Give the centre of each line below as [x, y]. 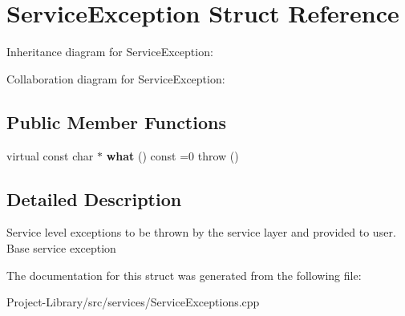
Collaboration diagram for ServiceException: [116, 78]
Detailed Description [94, 199]
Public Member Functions [116, 122]
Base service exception [61, 247]
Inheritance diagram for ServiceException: [110, 52]
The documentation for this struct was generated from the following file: [184, 275]
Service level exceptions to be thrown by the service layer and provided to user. [201, 232]
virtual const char [50, 155]
